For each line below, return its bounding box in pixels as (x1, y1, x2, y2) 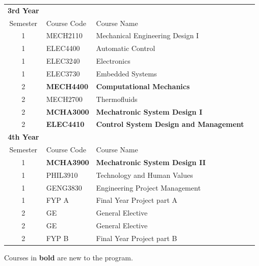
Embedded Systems (96, 68, 157, 78)
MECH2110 (46, 30, 83, 41)
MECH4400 (46, 81, 88, 91)
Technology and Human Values (96, 169, 193, 180)
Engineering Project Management (96, 182, 201, 193)
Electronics (96, 56, 131, 66)
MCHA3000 (46, 106, 89, 117)
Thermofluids (96, 93, 138, 104)
